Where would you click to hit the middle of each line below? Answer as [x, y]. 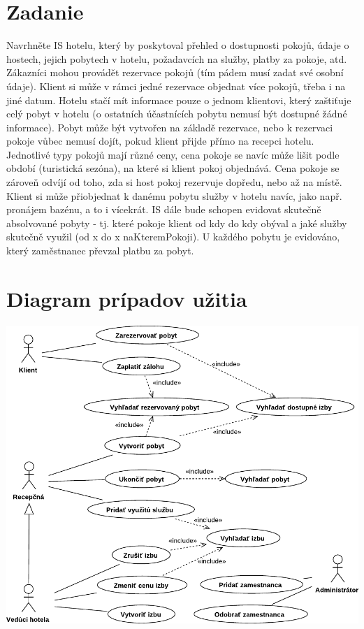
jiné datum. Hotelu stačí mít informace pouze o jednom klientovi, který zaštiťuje [179, 100]
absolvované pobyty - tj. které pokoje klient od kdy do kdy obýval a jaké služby [177, 223]
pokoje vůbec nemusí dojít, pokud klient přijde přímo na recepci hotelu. [160, 141]
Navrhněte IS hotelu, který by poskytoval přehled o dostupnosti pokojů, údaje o [178, 45]
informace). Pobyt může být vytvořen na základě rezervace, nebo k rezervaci [170, 127]
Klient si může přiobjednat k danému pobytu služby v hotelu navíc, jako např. [174, 195]
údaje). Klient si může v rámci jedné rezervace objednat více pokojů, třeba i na [176, 86]
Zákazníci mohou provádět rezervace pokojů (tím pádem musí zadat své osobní [175, 72]
